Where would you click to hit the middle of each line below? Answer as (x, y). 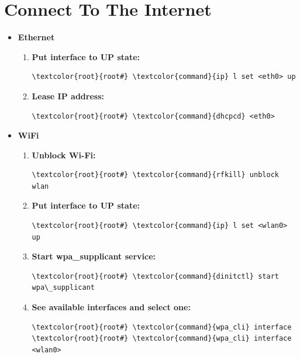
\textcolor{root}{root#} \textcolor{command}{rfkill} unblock (155, 175)
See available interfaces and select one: (111, 307)
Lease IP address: (68, 96)
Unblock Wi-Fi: (64, 155)
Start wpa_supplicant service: (94, 256)
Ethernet (36, 37)
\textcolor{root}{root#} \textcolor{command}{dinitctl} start (155, 276)
